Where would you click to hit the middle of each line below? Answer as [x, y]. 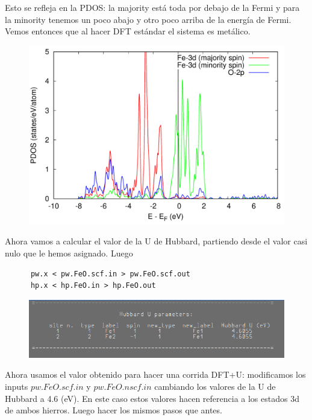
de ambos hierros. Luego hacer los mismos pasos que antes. [114, 410]
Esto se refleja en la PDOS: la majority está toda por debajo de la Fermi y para [152, 7]
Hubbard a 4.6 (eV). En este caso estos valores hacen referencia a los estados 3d [152, 398]
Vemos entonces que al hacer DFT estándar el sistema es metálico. [128, 31]
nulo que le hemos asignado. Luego [69, 253]
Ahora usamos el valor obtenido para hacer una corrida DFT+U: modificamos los [155, 374]
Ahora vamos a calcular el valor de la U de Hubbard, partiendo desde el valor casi [156, 241]
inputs [17, 387]
